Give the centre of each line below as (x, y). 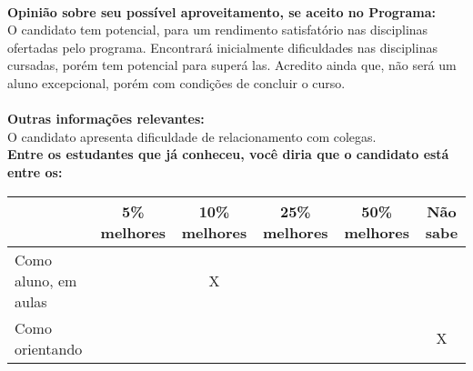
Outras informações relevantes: (106, 119)
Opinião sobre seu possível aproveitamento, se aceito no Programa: (222, 11)
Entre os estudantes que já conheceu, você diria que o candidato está (228, 154)
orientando (49, 348)
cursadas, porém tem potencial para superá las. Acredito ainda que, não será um (232, 65)
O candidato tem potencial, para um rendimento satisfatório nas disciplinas (218, 30)
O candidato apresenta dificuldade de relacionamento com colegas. (192, 136)
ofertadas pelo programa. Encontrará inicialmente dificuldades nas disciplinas (222, 47)
